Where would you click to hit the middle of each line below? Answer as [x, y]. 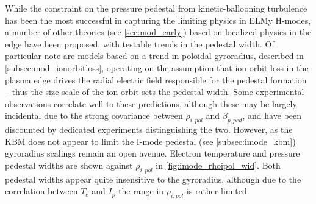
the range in [141, 191]
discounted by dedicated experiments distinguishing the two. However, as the [149, 129]
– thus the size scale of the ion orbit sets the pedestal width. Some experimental [155, 92]
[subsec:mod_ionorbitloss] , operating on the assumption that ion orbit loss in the [157, 67]
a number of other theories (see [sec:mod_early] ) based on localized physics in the [158, 32]
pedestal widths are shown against [69, 165]
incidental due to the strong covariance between [94, 115]
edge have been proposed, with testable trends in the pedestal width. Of [140, 44]
